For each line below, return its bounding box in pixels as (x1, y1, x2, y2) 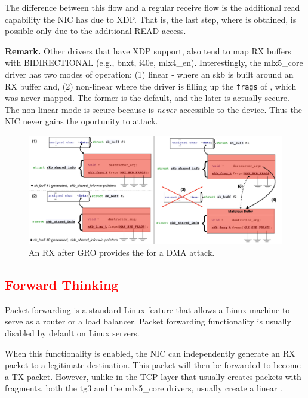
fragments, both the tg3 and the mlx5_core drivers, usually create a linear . (5, 382, 282, 394)
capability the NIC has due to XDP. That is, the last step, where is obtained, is (5, 13, 297, 25)
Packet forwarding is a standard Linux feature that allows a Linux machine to (5, 303, 290, 316)
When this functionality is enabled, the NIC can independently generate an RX (5, 347, 295, 359)
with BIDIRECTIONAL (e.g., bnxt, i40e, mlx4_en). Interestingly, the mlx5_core (5, 56, 303, 69)
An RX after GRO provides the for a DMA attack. (29, 246, 215, 258)
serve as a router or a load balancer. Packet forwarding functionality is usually (5, 315, 291, 327)
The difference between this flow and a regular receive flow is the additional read (5, 1, 300, 13)
